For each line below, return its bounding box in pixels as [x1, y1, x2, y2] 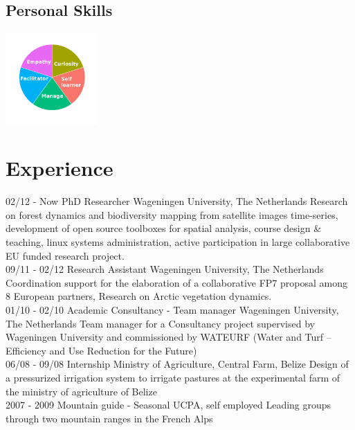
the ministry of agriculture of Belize [6, 384, 157, 398]
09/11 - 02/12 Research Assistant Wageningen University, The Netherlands [6, 262, 324, 276]
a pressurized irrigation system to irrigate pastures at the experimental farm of [6, 370, 340, 384]
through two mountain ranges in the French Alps [6, 411, 213, 425]
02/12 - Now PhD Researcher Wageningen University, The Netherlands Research [6, 194, 348, 208]
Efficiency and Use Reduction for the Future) [6, 343, 197, 357]
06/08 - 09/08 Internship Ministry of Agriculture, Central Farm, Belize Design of [6, 357, 349, 371]
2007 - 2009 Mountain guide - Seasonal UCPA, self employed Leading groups [6, 397, 331, 412]
